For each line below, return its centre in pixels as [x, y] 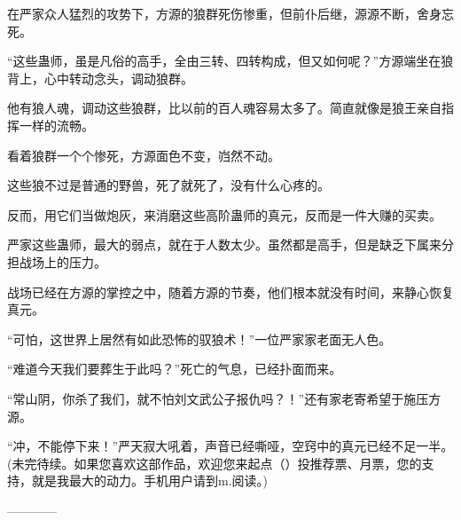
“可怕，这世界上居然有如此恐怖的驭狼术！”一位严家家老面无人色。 [199, 339]
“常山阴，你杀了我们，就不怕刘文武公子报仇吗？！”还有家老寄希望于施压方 [224, 398]
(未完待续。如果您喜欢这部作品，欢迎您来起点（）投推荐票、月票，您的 [215, 463]
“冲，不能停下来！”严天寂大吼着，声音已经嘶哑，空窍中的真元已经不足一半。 [230, 446]
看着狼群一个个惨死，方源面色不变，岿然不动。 [144, 155]
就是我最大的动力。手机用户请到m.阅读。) [149, 481]
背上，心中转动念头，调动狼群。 [100, 78]
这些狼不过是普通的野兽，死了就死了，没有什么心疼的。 [168, 185]
